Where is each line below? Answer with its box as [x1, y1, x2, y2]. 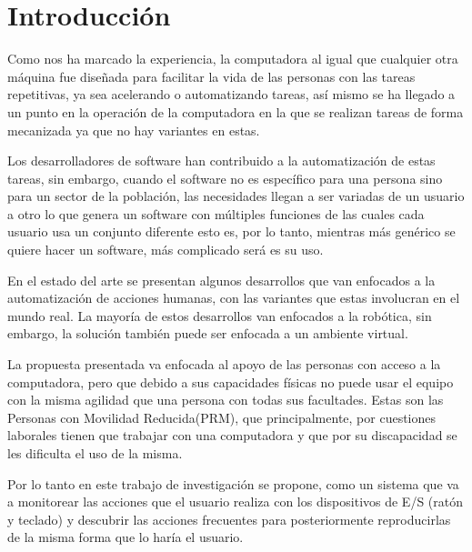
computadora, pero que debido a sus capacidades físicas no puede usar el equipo [7, 372, 454, 391]
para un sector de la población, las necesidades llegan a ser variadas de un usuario [7, 186, 465, 206]
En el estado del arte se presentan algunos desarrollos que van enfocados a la [7, 270, 436, 289]
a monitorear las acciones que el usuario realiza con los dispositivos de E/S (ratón [7, 492, 464, 511]
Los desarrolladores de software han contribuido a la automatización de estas [7, 151, 436, 170]
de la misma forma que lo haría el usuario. [7, 527, 244, 547]
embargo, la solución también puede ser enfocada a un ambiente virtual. [7, 324, 408, 343]
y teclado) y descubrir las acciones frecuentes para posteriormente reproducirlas [7, 509, 451, 528]
